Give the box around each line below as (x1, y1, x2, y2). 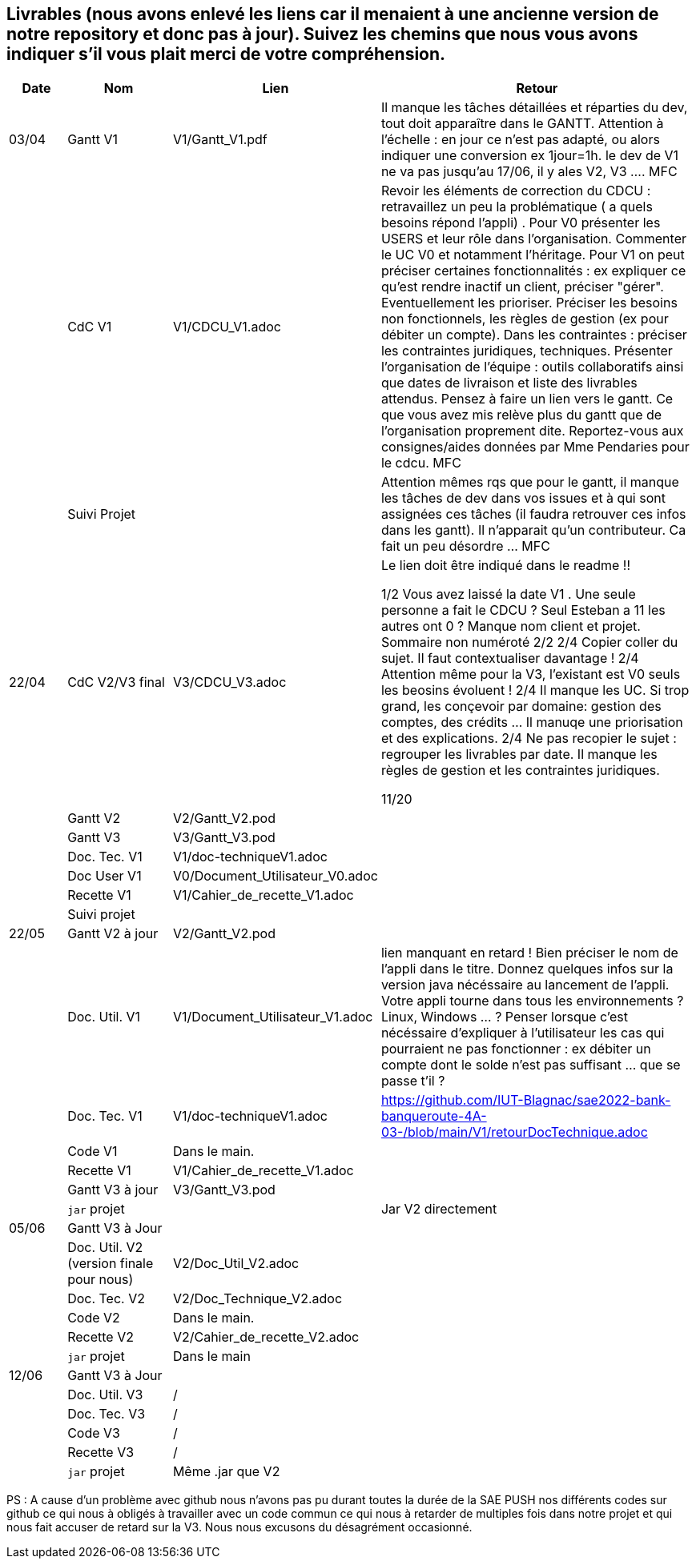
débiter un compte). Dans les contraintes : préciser (380, 327, 687, 343)
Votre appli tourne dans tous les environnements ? (380, 993, 684, 1009)
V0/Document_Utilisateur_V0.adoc (172, 868, 378, 885)
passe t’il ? (380, 1073, 445, 1089)
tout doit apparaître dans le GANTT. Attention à (380, 115, 664, 132)
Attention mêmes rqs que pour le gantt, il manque (380, 474, 679, 491)
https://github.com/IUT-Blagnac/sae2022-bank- (380, 1092, 671, 1109)
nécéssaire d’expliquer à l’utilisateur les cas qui (380, 1025, 665, 1041)
